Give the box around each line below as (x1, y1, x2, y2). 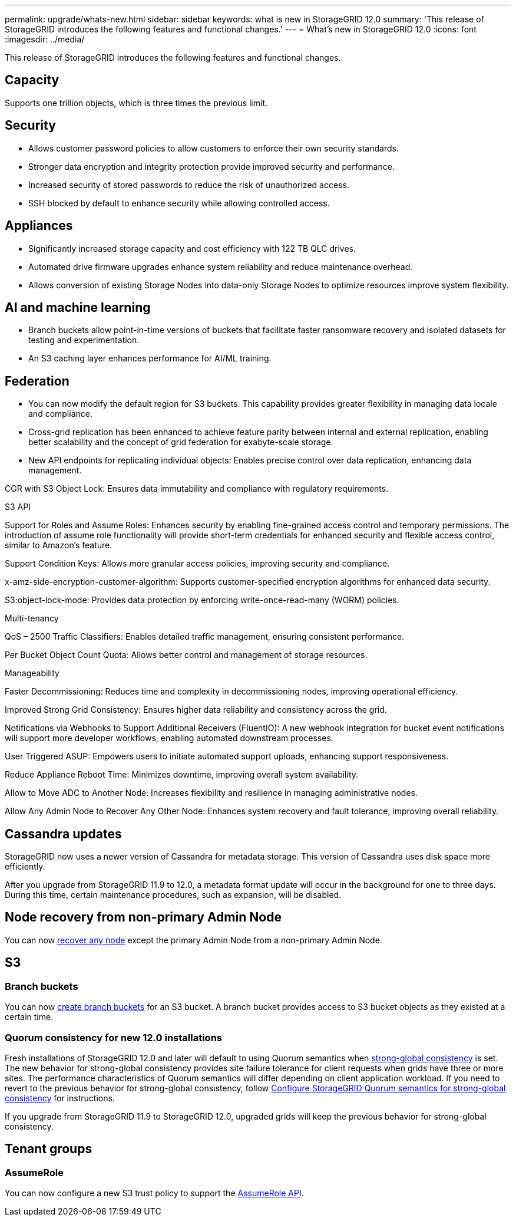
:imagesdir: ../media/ (5, 34, 85, 44)
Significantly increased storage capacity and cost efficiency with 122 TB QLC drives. (28, 243, 356, 254)
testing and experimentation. (28, 335, 140, 345)
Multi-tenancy (5, 613, 59, 624)
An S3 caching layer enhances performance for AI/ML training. (28, 353, 272, 364)
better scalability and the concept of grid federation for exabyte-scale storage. (28, 437, 333, 447)
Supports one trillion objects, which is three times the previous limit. (5, 97, 268, 108)
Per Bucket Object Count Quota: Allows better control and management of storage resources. (5, 650, 368, 660)
